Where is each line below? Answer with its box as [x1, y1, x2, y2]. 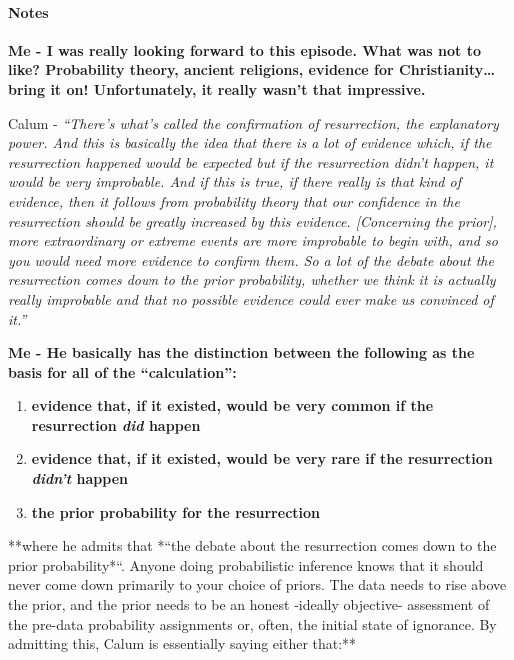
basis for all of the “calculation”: [8, 361, 237, 382]
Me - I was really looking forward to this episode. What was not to [8, 39, 482, 60]
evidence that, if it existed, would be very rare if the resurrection [31, 448, 493, 469]
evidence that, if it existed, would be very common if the [31, 395, 434, 416]
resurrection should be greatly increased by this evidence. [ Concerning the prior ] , [8, 210, 497, 231]
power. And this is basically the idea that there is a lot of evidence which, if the [8, 132, 492, 153]
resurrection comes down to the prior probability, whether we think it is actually [8, 269, 496, 290]
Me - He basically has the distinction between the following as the [8, 342, 475, 363]
